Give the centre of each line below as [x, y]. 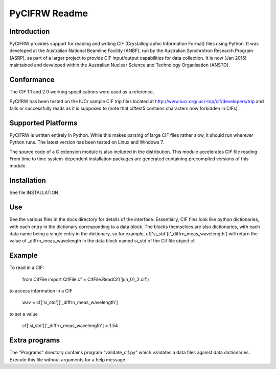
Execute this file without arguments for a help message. [68, 359]
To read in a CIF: [27, 267]
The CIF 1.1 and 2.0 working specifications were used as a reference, [82, 92]
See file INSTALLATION [34, 193]
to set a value [24, 314]
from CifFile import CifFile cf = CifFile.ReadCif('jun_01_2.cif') [86, 279]
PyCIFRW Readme [49, 13]
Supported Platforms [43, 123]
